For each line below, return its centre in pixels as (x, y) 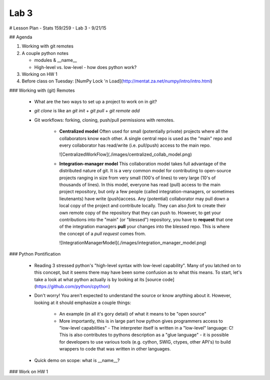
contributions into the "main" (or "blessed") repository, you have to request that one (146, 219)
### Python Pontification (35, 254)
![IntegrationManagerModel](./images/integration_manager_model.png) (133, 243)
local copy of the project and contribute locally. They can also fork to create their (142, 206)
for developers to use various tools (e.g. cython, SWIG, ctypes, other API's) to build (145, 342)
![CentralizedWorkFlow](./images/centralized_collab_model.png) (125, 154)
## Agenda (21, 37)
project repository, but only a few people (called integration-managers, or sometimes (147, 192)
